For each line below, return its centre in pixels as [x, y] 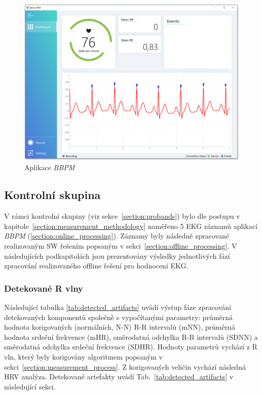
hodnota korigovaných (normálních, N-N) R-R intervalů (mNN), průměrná [120, 327]
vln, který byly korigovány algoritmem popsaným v [83, 357]
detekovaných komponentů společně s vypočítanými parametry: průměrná [119, 317]
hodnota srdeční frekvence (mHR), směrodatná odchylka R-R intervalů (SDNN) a [131, 337]
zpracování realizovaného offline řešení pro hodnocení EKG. [96, 266]
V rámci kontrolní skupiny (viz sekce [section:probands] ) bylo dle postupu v [122, 216]
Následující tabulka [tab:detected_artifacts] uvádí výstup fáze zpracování [118, 307]
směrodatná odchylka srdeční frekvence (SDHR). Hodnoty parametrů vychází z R [131, 347]
